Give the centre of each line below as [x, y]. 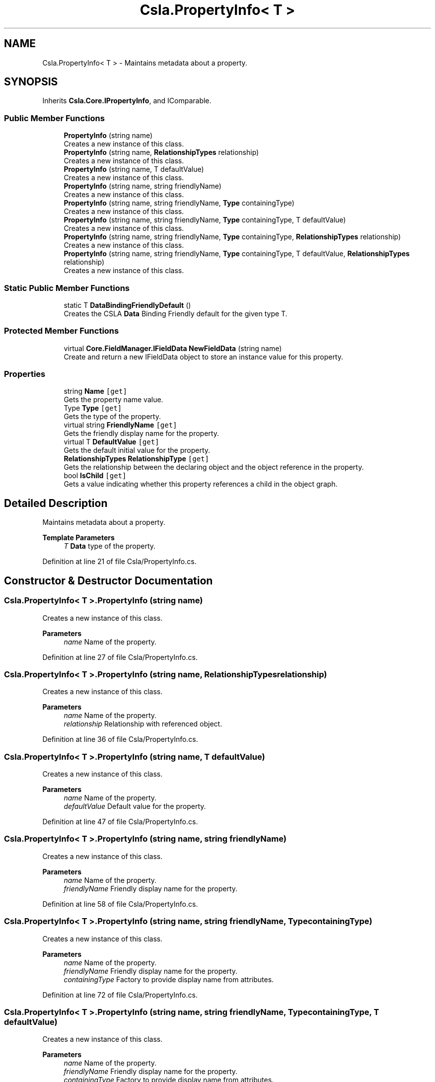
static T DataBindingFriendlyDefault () [127, 305]
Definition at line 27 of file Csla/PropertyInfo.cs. [120, 657]
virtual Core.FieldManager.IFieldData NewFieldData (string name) [173, 348]
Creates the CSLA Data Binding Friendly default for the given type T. [176, 313]
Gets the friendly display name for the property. [141, 433]
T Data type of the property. [110, 546]
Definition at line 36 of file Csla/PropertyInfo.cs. [120, 739]
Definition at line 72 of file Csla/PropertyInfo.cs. [120, 995]
